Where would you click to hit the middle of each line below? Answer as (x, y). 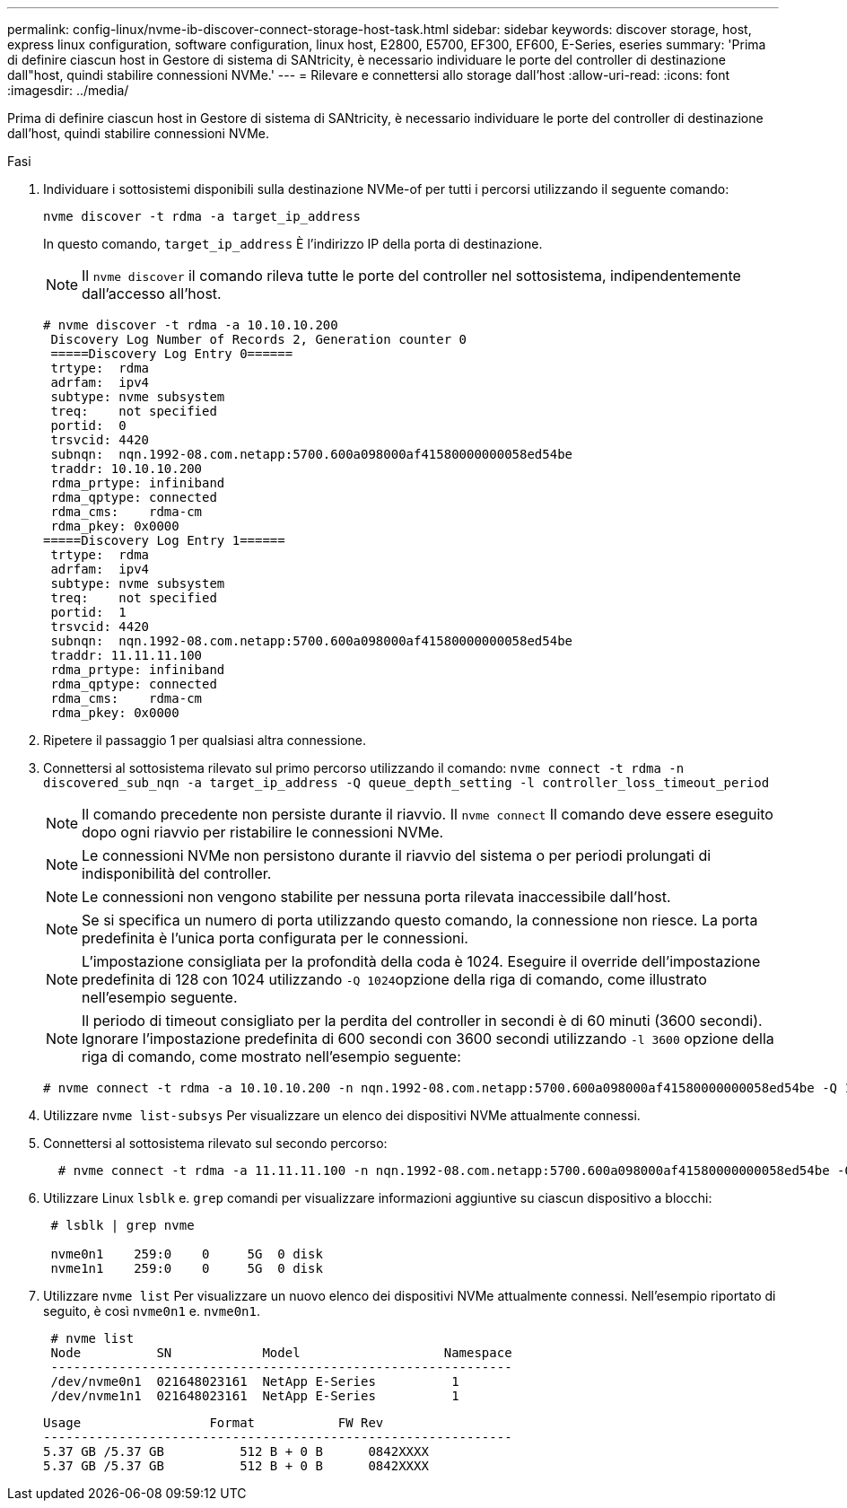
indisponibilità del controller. (177, 873)
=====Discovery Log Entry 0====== (172, 354)
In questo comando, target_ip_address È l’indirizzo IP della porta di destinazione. (293, 244)
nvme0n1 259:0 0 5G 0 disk (187, 1254)
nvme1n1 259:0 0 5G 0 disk (187, 1268)
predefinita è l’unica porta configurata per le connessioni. (275, 938)
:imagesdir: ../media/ (68, 90)
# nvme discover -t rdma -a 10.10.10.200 (191, 325)
